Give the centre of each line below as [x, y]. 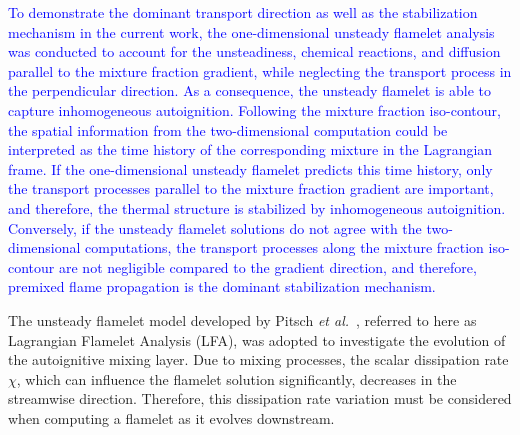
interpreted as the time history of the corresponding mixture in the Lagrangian [250, 149]
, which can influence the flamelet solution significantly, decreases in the [236, 378]
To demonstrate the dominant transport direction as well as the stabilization [243, 12]
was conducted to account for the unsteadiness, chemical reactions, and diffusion [254, 51]
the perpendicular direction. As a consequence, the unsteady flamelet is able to [250, 90]
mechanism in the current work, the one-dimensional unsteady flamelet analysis [251, 31]
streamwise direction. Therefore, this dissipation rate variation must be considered [260, 398]
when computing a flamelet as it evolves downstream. [171, 417]
